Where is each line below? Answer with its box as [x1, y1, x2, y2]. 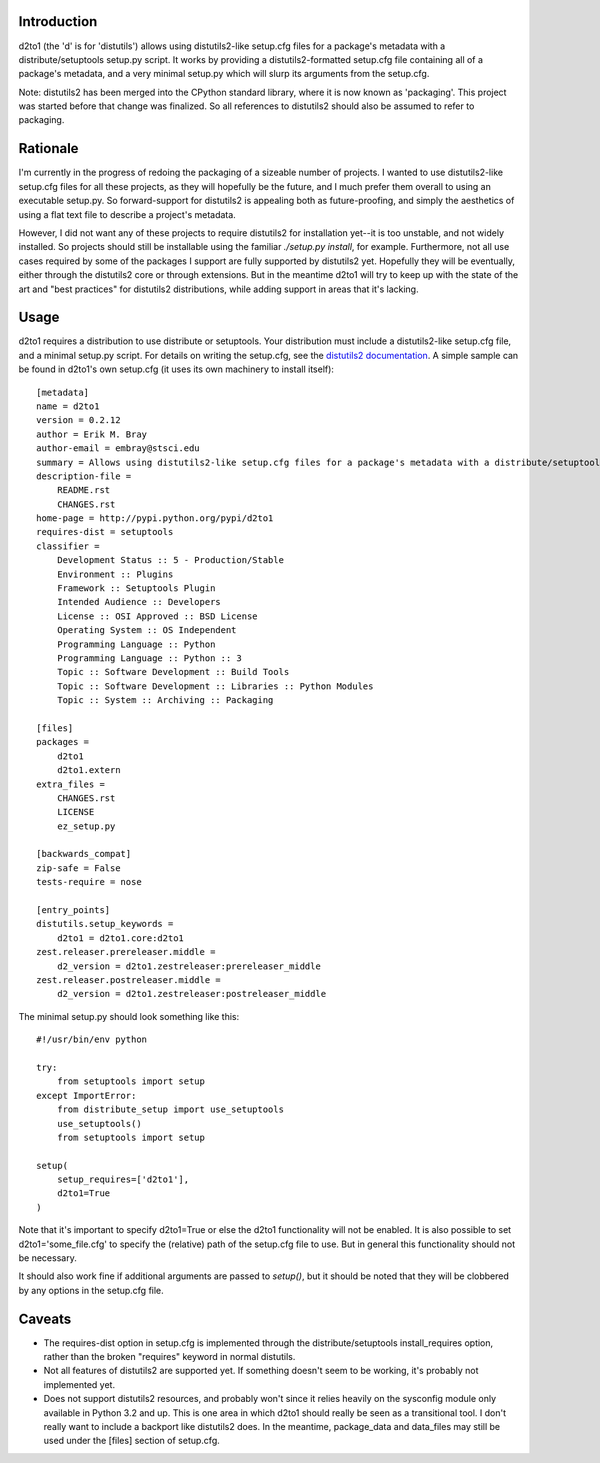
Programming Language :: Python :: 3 [56, 653, 242, 664]
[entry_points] [36, 905, 111, 916]
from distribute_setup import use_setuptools [56, 1104, 285, 1115]
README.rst [56, 485, 111, 496]
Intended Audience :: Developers [56, 596, 222, 608]
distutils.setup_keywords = [36, 918, 174, 930]
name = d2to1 [36, 400, 100, 412]
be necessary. [18, 1252, 77, 1264]
